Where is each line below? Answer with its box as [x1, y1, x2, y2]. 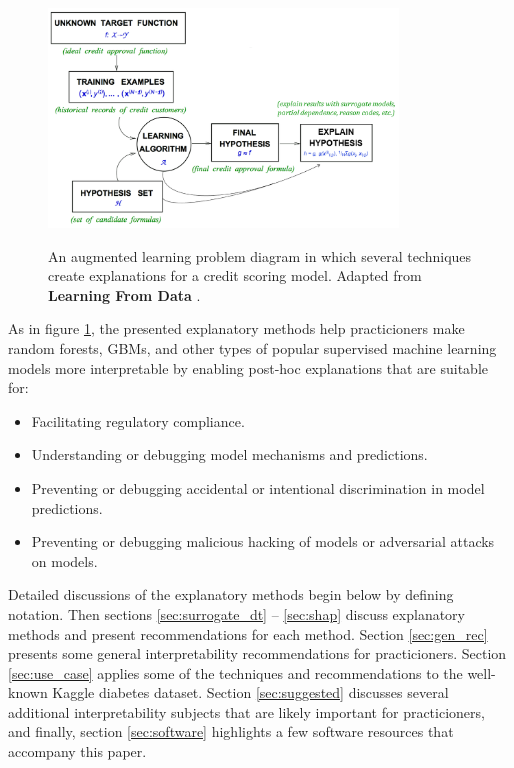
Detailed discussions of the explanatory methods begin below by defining [8, 584, 454, 605]
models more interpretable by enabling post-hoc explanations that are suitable [8, 357, 488, 378]
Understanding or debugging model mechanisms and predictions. [31, 444, 428, 465]
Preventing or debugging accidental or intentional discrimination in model [31, 477, 485, 498]
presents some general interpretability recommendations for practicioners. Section [8, 643, 507, 664]
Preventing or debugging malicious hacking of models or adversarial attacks [31, 531, 495, 552]
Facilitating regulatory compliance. [31, 410, 245, 431]
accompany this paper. [8, 741, 147, 762]
